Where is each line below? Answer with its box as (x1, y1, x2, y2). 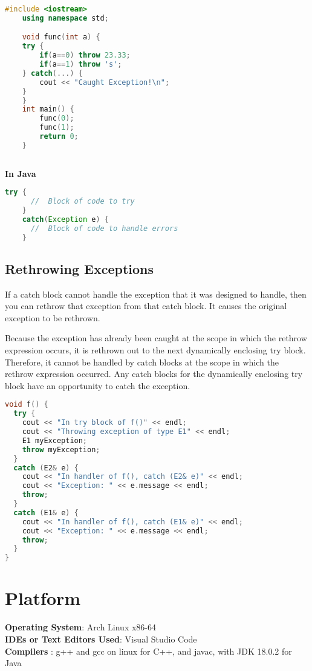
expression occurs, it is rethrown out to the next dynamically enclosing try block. (5, 344, 306, 356)
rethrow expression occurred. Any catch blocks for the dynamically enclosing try (5, 367, 303, 380)
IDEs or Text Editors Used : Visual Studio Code (5, 632, 197, 645)
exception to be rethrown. (5, 311, 100, 324)
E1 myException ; (22, 436, 88, 445)
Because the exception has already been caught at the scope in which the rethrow (5, 332, 307, 344)
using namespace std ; (22, 13, 109, 22)
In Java (5, 167, 36, 179)
